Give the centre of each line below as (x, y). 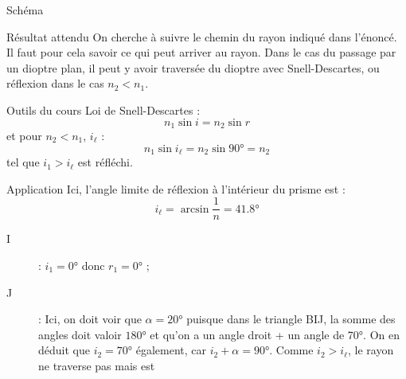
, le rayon (371, 350)
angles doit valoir (80, 334)
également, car (171, 350)
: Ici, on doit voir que (90, 319)
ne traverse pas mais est (97, 365)
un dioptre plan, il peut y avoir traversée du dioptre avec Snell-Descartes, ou (193, 67)
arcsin (195, 209)
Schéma (25, 10)
